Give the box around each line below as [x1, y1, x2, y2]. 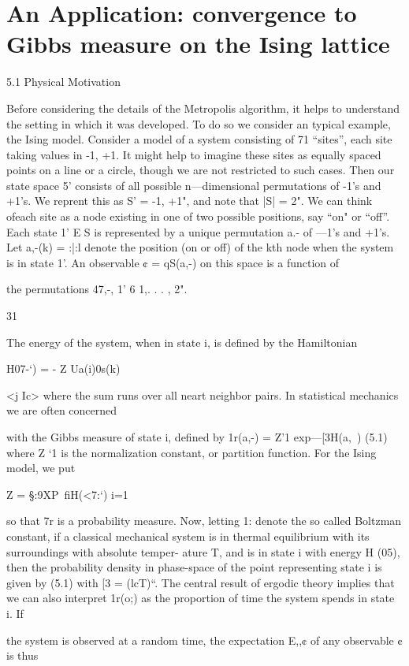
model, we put [6, 460, 76, 476]
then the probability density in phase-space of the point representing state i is [6, 559, 382, 575]
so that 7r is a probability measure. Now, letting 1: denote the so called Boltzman [6, 512, 402, 529]
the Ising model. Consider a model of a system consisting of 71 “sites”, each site [6, 131, 392, 147]
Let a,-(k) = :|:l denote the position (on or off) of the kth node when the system [6, 239, 394, 255]
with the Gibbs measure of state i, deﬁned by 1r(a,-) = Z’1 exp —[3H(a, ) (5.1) [6, 429, 388, 445]
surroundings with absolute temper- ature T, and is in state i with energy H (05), [6, 543, 400, 560]
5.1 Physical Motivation [6, 73, 121, 90]
